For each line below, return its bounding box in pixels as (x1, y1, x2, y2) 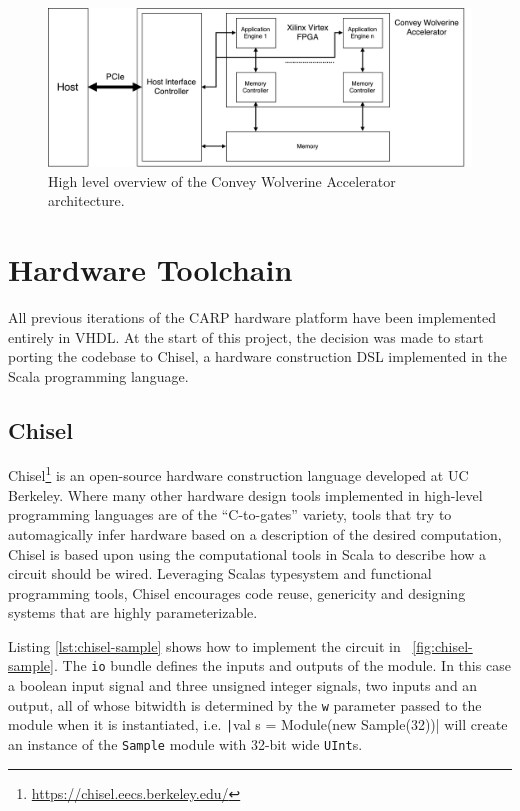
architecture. (48, 190, 125, 211)
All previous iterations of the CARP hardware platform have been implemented (8, 306, 497, 327)
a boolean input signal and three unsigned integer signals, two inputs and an (8, 675, 478, 696)
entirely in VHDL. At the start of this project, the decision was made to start (8, 326, 484, 347)
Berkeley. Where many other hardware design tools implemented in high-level (8, 484, 483, 505)
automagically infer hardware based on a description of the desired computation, (8, 523, 502, 544)
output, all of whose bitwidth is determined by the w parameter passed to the (8, 694, 482, 715)
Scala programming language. (8, 365, 189, 386)
